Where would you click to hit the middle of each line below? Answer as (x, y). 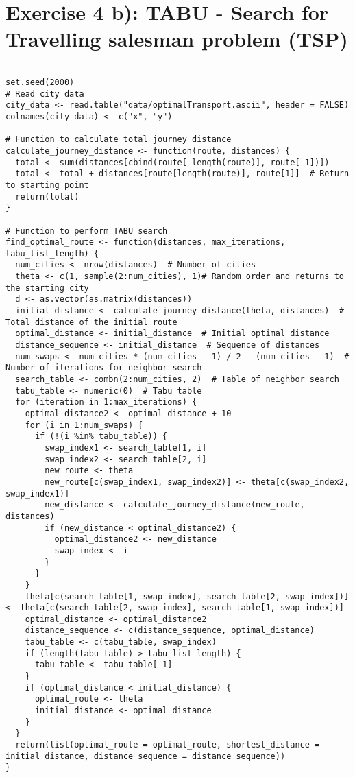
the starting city (47, 288)
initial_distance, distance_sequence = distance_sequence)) (146, 756)
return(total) (47, 196)
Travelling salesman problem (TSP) (177, 39)
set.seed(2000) (40, 82)
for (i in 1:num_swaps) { (84, 425)
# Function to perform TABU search (87, 231)
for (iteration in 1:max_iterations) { (106, 402)
